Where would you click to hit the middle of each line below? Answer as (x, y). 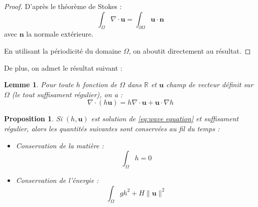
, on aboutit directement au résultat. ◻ (190, 50)
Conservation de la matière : (60, 145)
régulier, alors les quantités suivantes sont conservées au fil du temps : (112, 128)
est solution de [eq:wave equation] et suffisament (165, 119)
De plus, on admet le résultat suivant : (63, 67)
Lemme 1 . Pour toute (39, 84)
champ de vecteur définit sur (210, 84)
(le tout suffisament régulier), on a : (67, 94)
